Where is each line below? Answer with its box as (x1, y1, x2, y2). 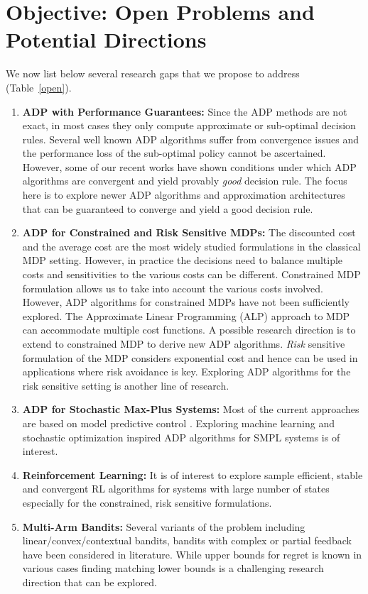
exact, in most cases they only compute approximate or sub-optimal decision (22, 118, 356, 133)
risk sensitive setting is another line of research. (22, 378, 229, 392)
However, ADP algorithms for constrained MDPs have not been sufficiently (22, 295, 350, 309)
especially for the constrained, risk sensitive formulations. (22, 495, 272, 510)
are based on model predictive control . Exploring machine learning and (22, 415, 335, 430)
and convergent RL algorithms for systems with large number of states (22, 481, 330, 496)
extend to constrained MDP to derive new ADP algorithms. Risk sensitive (22, 336, 345, 351)
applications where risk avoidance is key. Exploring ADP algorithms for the (22, 364, 351, 379)
